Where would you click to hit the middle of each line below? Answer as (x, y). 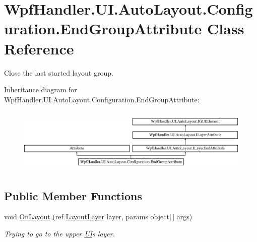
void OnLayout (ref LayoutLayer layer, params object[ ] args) (98, 217)
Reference (39, 48)
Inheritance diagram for (41, 89)
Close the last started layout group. (59, 72)
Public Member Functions (73, 195)
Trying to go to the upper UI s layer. (59, 233)
